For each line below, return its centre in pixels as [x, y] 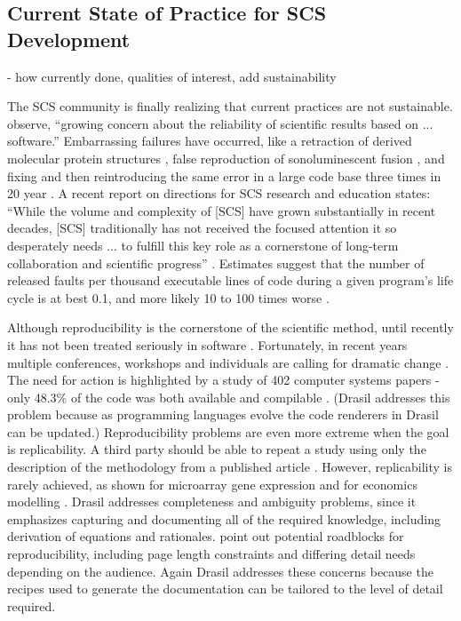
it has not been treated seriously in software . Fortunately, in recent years [207, 344]
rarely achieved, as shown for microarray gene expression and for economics [212, 484]
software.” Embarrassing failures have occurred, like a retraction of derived [210, 141]
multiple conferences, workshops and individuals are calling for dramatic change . [228, 362]
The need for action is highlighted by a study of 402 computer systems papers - [223, 380]
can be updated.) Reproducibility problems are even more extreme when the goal [228, 431]
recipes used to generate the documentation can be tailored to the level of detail [225, 589]
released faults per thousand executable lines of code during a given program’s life [230, 280]
